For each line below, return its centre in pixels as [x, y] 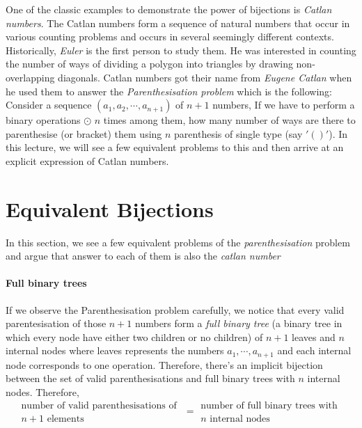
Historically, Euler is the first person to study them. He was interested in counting [181, 50]
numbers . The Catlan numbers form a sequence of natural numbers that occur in [178, 23]
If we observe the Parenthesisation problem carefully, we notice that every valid [175, 309]
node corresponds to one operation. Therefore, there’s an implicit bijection [164, 364]
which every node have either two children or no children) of [134, 336]
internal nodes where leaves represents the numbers [115, 350]
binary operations [43, 120]
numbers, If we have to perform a [284, 105]
